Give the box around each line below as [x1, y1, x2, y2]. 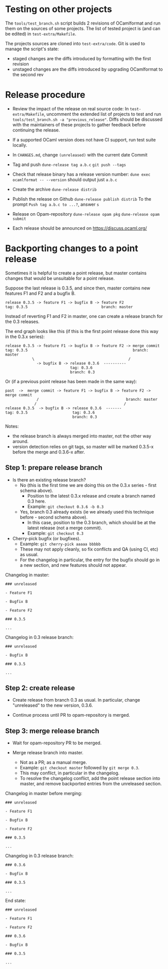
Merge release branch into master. [12, 750, 83, 756]
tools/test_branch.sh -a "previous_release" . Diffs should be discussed [12, 116, 162, 122]
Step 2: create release [5, 684, 75, 693]
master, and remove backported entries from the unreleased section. [19, 781, 162, 787]
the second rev [12, 71, 44, 77]
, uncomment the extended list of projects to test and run [44, 111, 161, 117]
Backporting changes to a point [5, 243, 138, 254]
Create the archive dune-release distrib [12, 186, 97, 192]
